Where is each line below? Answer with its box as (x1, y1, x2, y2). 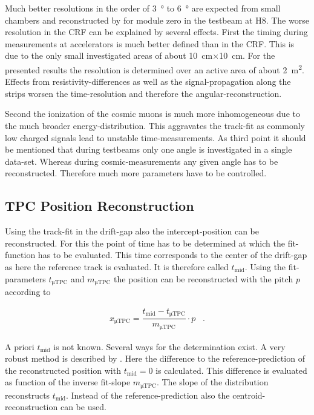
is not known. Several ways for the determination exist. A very (53, 340, 286, 353)
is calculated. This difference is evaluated (155, 364, 307, 376)
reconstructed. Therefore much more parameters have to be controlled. (5, 167, 267, 179)
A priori (5, 340, 34, 353)
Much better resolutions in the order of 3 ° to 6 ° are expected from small (5, 2, 281, 14)
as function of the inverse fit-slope (5, 376, 131, 388)
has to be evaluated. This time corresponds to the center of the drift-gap (38, 248, 307, 261)
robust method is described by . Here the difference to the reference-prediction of (5, 352, 305, 365)
